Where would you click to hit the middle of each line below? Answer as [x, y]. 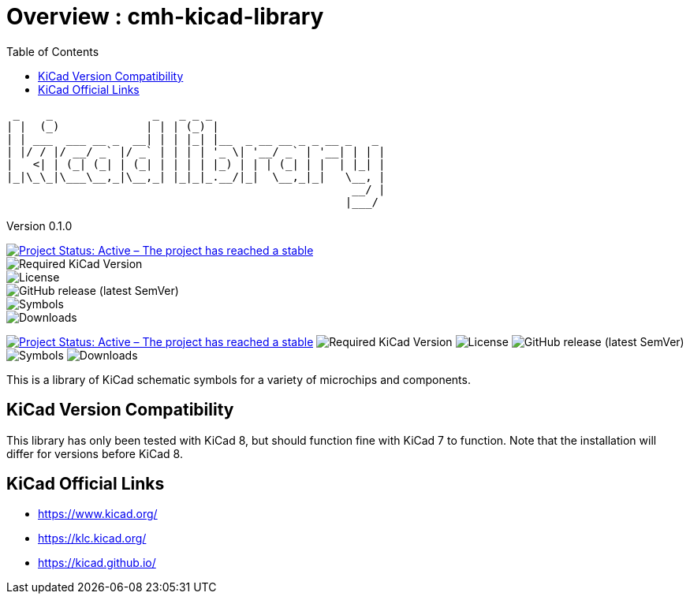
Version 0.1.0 [39, 225]
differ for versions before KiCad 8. [95, 453]
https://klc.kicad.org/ [92, 539]
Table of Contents [53, 51]
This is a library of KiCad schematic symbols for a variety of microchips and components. [239, 379]
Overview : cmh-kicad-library [165, 17]
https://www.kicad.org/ [98, 514]
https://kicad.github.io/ [97, 563]
